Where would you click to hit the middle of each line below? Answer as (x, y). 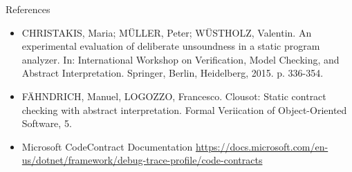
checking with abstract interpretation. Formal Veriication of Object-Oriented (184, 109)
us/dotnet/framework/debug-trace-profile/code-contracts (142, 160)
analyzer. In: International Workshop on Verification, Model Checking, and (180, 59)
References (28, 9)
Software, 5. (47, 123)
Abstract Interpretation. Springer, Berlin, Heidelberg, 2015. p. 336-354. (173, 73)
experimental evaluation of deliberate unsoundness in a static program (171, 46)
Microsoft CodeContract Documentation (107, 146)
